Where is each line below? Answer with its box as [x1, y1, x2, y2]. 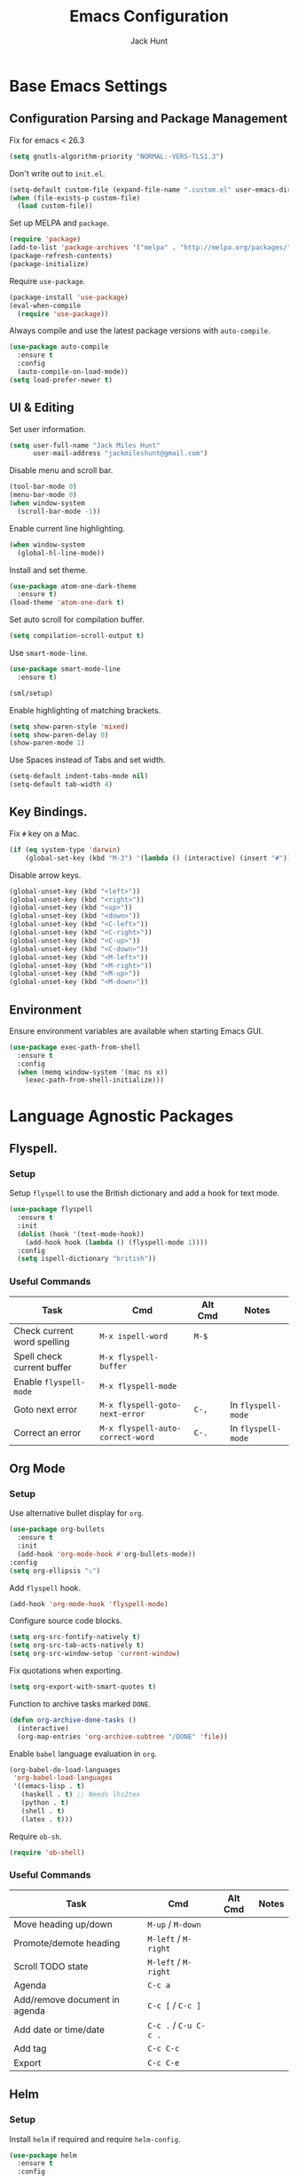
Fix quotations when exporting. [9, 1666, 122, 1676]
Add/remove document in [13, 1993, 120, 2006]
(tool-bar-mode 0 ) [9, 482, 77, 492]
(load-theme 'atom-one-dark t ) [9, 598, 125, 607]
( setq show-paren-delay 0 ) [9, 730, 109, 739]
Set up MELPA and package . [9, 217, 109, 228]
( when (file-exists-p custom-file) [9, 193, 141, 202]
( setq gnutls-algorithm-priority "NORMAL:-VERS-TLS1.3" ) [9, 152, 224, 161]
